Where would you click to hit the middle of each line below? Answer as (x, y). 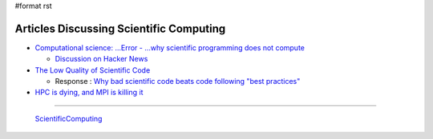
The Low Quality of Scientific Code (93, 70)
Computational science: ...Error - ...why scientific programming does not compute (170, 47)
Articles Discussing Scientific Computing (120, 28)
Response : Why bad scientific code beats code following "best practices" (178, 81)
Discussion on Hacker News (101, 59)
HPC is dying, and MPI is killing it (89, 93)
